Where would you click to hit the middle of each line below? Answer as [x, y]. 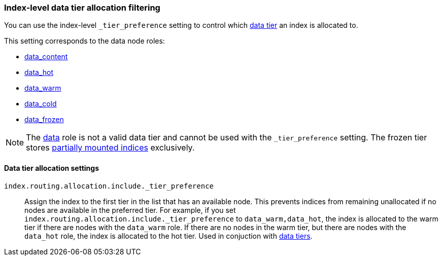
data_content [46, 57]
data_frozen [44, 120]
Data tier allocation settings [52, 168]
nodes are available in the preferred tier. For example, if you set [130, 210]
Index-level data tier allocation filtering [82, 8]
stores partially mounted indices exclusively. [110, 148]
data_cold [41, 104]
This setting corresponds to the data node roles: [84, 41]
